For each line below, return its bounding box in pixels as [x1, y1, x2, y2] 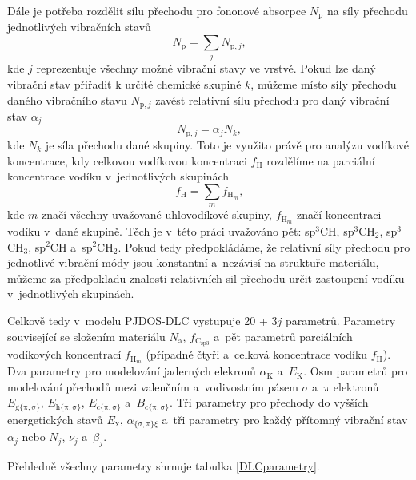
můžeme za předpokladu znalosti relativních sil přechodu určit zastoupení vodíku [7, 269, 405, 286]
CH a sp [50, 238, 93, 255]
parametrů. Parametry [285, 311, 396, 328]
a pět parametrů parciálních [214, 327, 353, 344]
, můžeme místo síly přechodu [250, 75, 397, 92]
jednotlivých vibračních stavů [7, 18, 151, 35]
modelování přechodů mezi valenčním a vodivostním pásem [7, 378, 298, 395]
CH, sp [319, 222, 354, 239]
